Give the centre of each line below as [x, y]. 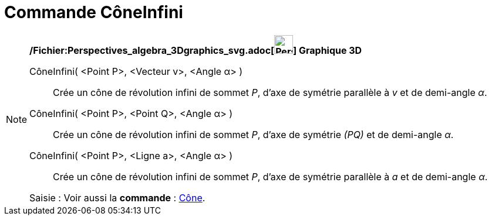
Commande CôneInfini [94, 12]
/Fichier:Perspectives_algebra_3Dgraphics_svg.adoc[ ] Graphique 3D [196, 50]
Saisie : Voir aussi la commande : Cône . [117, 197]
